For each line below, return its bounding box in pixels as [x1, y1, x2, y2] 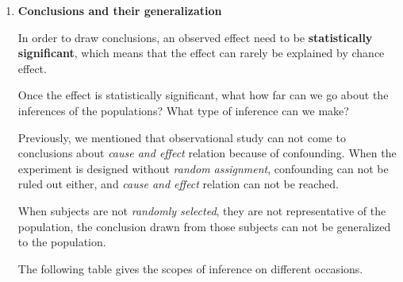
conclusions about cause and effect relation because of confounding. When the [17, 145, 397, 161]
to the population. [17, 234, 106, 250]
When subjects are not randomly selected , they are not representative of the [17, 202, 386, 218]
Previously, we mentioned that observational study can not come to [17, 129, 346, 145]
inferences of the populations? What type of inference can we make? [17, 102, 349, 118]
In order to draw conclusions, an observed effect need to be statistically [17, 29, 373, 45]
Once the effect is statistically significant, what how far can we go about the [17, 87, 389, 103]
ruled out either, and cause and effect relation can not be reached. [17, 176, 339, 192]
